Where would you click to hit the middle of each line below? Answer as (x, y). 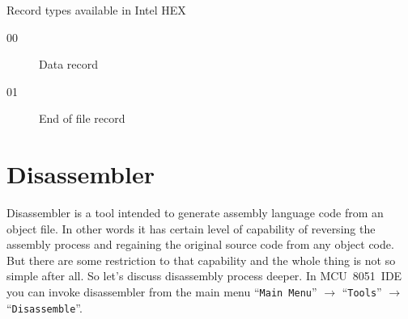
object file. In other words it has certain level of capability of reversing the (191, 228)
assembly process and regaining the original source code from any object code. (200, 244)
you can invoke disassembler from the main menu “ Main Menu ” (162, 292)
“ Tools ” (362, 292)
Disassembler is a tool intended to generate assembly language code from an (195, 213)
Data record (68, 64)
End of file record (82, 118)
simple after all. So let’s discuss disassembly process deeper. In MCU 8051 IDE (204, 276)
